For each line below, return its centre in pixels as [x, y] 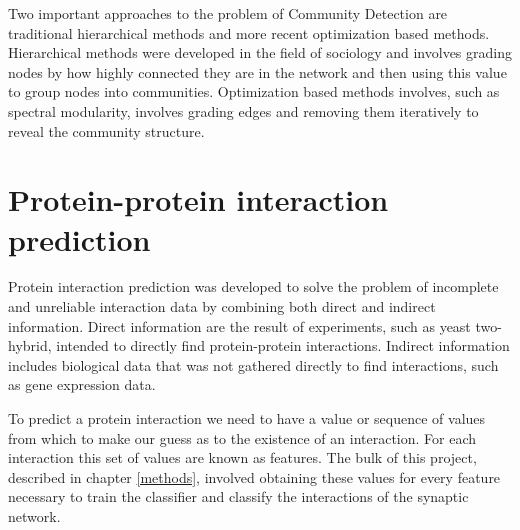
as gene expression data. [82, 384]
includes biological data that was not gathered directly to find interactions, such [253, 364]
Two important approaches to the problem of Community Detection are [228, 13]
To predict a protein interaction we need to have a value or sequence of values [247, 418]
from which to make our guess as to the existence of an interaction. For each [242, 437]
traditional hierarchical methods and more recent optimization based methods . [249, 32]
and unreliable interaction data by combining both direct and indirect [222, 306]
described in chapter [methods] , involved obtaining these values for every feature [254, 476]
